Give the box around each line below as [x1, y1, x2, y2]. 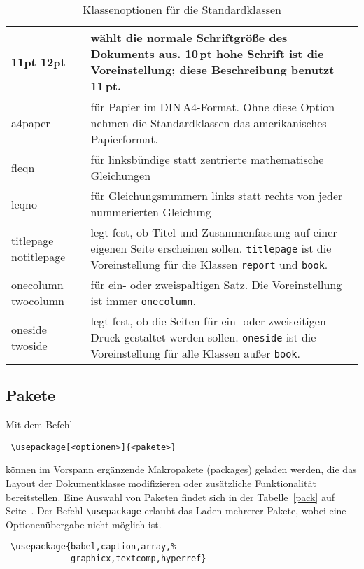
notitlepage [11, 248, 66, 265]
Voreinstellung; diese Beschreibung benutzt [90, 62, 335, 78]
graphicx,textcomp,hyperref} [71, 554, 206, 564]
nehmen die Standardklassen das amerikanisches [90, 115, 327, 131]
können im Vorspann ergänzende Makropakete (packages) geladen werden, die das [6, 462, 357, 477]
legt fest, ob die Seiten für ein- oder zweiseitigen [90, 313, 326, 329]
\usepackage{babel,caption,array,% [10, 542, 176, 552]
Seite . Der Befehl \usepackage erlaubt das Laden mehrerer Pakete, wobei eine [6, 503, 346, 518]
